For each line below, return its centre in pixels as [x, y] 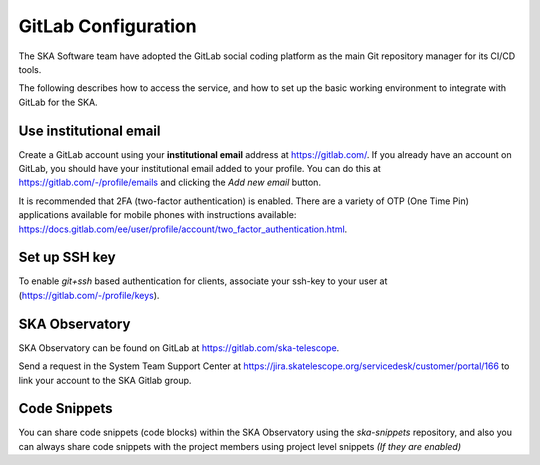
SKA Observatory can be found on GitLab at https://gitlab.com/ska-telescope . [179, 347]
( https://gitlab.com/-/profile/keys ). [89, 295]
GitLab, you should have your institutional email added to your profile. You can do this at [200, 169]
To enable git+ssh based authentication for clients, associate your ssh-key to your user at [203, 281]
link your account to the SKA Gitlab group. [105, 380]
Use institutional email [89, 130]
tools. [30, 69]
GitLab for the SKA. [58, 102]
